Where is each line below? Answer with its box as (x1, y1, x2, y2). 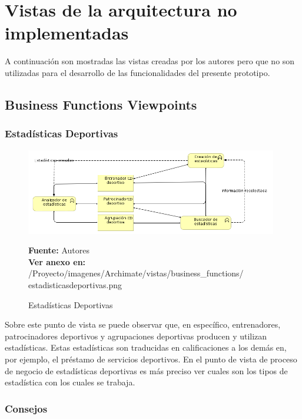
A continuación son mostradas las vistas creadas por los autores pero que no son (5, 55, 295, 67)
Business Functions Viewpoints (5, 95, 197, 113)
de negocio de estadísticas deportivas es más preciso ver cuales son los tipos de (5, 364, 288, 377)
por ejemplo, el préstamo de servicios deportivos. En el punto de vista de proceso (5, 352, 297, 365)
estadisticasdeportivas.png (28, 279, 122, 291)
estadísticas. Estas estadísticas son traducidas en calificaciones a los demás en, (5, 341, 287, 354)
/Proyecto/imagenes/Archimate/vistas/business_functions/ (28, 267, 244, 279)
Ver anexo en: (28, 255, 86, 268)
